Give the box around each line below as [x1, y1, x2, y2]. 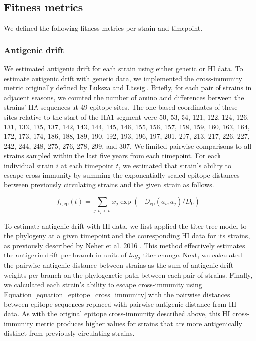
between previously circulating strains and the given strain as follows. [4, 179, 214, 190]
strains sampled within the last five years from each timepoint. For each [4, 150, 221, 161]
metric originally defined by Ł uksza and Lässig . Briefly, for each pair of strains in [4, 83, 252, 93]
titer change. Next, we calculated [143, 250, 242, 260]
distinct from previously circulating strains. [4, 328, 135, 338]
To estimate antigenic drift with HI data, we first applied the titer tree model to [4, 220, 247, 231]
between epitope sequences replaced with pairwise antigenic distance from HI [4, 298, 237, 309]
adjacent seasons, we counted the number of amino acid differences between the [4, 92, 244, 102]
